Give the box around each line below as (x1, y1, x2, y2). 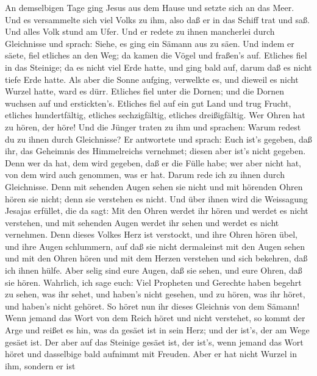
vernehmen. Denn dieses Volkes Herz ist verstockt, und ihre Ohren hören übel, (5, 228, 297, 241)
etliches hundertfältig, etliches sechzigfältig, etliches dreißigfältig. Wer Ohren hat (5, 108, 305, 121)
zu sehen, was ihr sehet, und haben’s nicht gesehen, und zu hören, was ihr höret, (5, 288, 305, 300)
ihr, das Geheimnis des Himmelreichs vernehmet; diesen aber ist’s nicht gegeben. (5, 144, 306, 157)
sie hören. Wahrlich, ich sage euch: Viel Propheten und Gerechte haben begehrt (5, 275, 302, 288)
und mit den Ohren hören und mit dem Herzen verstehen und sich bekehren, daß (5, 252, 308, 264)
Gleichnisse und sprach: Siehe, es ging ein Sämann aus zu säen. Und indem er (5, 37, 294, 49)
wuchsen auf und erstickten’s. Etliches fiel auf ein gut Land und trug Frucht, (5, 96, 291, 109)
